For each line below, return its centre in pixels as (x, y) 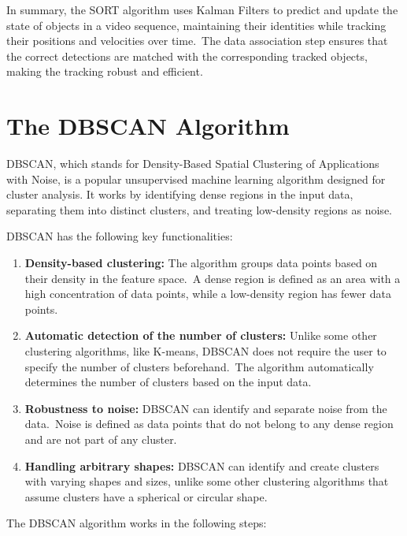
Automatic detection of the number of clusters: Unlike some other (201, 335)
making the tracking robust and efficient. (105, 71)
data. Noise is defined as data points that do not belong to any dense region (209, 424)
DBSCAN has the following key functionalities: (120, 236)
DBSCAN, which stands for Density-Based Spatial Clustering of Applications (193, 164)
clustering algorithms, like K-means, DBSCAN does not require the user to (205, 351)
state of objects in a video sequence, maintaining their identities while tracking (196, 25)
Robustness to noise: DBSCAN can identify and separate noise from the (206, 408)
